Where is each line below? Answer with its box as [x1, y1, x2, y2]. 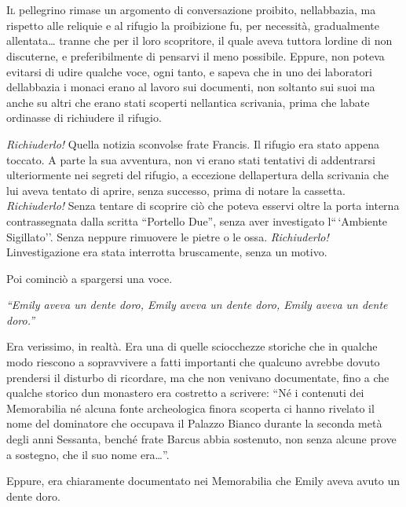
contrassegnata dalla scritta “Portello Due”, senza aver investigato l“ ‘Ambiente [6, 212, 388, 229]
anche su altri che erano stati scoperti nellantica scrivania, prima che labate [6, 94, 370, 110]
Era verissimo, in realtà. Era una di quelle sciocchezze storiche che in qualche [6, 338, 378, 355]
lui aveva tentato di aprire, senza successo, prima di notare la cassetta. [6, 182, 346, 198]
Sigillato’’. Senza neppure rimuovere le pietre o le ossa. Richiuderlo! [6, 228, 329, 244]
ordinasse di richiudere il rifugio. [6, 109, 162, 126]
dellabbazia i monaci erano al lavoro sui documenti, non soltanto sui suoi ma [6, 79, 375, 95]
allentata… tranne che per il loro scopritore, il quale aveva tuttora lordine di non [6, 32, 393, 49]
